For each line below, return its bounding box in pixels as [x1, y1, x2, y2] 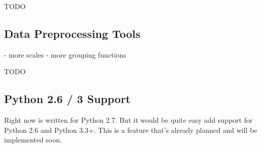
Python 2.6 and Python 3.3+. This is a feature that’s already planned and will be [4, 124, 257, 135]
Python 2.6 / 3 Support [4, 91, 131, 107]
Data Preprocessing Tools [4, 25, 141, 41]
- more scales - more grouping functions [4, 49, 126, 60]
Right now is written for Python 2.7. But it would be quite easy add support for [4, 115, 253, 125]
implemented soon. [4, 134, 62, 145]
